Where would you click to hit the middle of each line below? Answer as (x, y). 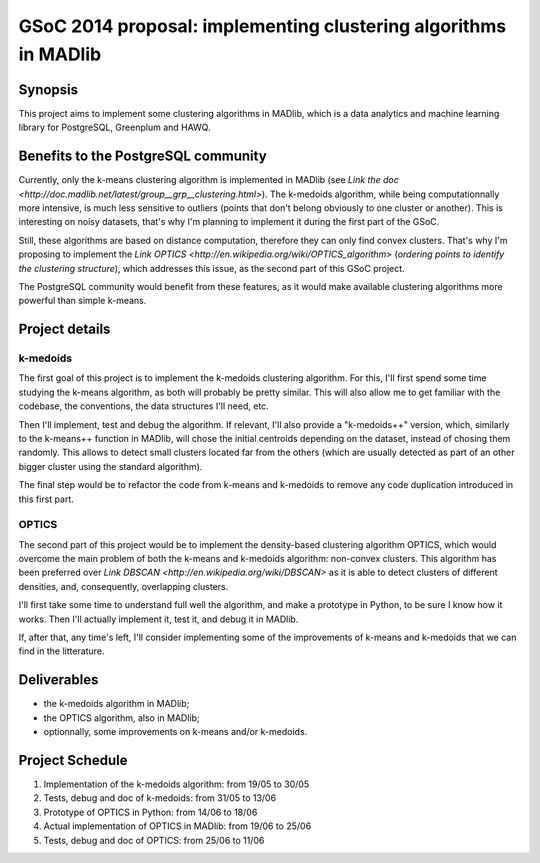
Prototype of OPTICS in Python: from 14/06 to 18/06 (150, 812)
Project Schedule (73, 760)
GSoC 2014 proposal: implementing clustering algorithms (262, 26)
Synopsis (48, 89)
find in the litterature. (61, 651)
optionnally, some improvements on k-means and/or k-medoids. (175, 732)
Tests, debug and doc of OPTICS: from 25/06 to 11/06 (154, 840)
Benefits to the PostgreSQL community (142, 156)
